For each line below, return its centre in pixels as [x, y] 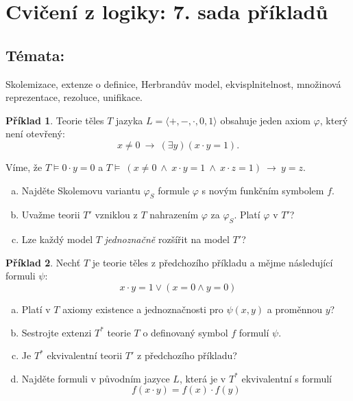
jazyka [130, 120]
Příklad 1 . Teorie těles [55, 120]
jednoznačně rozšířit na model [167, 239]
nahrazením [174, 215]
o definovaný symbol [185, 332]
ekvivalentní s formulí [287, 378]
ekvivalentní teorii [85, 355]
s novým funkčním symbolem [263, 190]
